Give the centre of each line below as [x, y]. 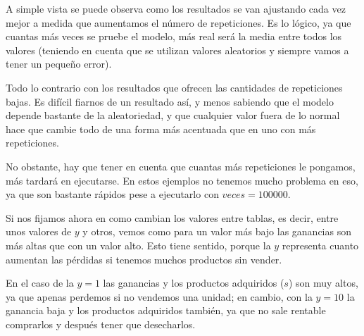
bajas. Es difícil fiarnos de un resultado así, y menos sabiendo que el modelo [170, 101]
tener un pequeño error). [59, 64]
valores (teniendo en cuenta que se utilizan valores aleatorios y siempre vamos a [177, 50]
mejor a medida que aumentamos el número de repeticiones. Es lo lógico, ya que [178, 22]
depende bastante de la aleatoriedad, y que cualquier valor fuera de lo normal [173, 115]
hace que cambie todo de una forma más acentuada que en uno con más [161, 129]
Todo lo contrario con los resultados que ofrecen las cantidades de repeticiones [174, 87]
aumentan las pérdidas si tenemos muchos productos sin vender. [144, 259]
